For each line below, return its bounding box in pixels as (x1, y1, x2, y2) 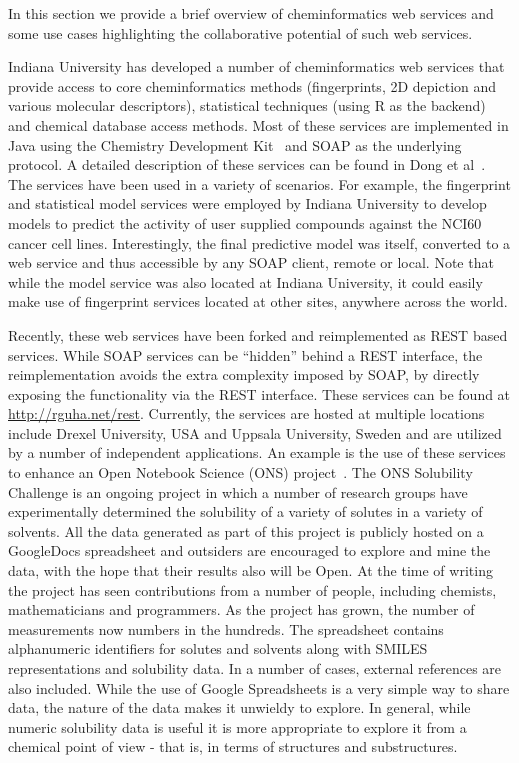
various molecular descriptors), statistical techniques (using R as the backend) (8, 95, 486, 116)
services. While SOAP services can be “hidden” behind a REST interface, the (8, 344, 483, 365)
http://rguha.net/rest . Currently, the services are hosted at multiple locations (8, 403, 485, 424)
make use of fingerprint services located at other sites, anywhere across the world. (8, 291, 508, 312)
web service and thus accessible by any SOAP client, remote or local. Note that (8, 252, 494, 273)
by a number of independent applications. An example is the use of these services (8, 442, 506, 463)
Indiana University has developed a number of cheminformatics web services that (8, 56, 505, 77)
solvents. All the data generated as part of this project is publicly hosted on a (8, 520, 484, 541)
